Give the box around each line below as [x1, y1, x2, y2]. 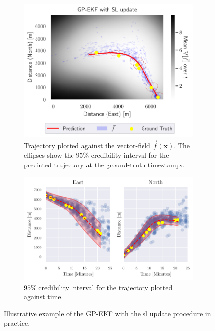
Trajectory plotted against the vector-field [24, 140, 150, 150]
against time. [24, 291, 63, 302]
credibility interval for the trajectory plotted [38, 282, 173, 292]
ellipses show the [24, 150, 74, 160]
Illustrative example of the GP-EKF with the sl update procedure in [4, 308, 211, 318]
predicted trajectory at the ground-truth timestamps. [24, 159, 184, 169]
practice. [4, 318, 30, 328]
